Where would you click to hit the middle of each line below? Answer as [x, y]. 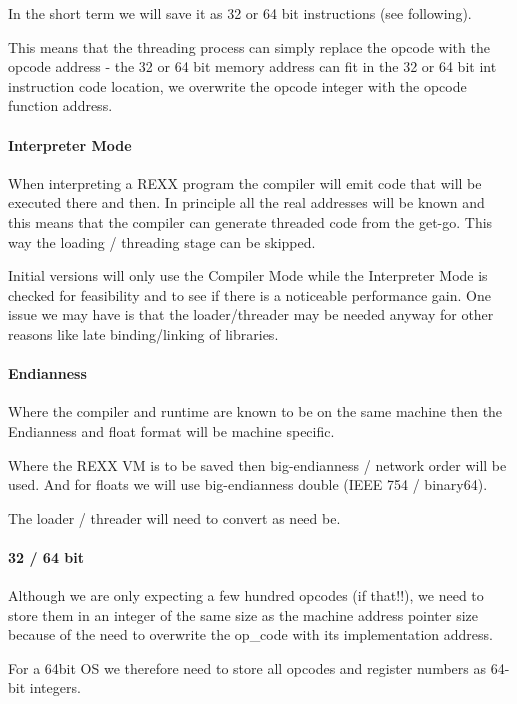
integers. [55, 687]
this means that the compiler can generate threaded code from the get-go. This [250, 221]
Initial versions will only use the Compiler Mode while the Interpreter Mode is [248, 275]
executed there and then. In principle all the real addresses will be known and [246, 202]
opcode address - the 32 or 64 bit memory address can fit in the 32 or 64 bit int [252, 66]
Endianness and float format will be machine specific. [171, 430]
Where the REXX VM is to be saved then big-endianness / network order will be [257, 464]
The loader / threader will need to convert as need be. [174, 517]
